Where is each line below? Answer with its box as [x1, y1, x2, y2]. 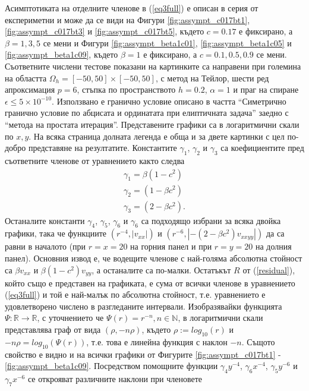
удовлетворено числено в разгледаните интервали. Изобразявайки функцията [5, 299, 282, 312]
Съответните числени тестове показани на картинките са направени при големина [5, 59, 301, 72]
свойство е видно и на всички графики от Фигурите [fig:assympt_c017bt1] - [5, 348, 281, 360]
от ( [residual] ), [242, 263, 295, 276]
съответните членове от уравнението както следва [5, 154, 185, 166]
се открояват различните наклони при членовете [27, 372, 203, 384]
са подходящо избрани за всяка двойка [141, 214, 281, 226]
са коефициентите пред [220, 141, 304, 154]
